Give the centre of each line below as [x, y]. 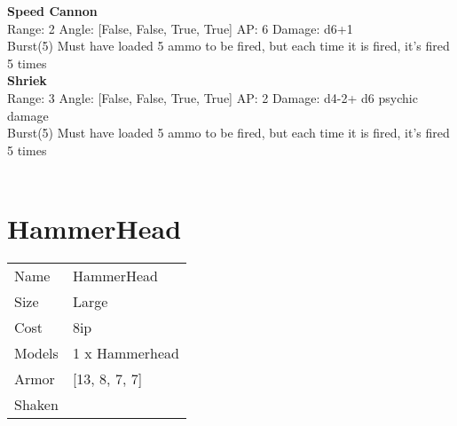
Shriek [27, 80]
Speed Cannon [52, 11]
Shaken [36, 405]
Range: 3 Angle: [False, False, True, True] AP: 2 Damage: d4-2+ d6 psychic [213, 97]
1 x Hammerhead [126, 353]
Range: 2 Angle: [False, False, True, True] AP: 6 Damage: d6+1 [180, 28]
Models [36, 353]
